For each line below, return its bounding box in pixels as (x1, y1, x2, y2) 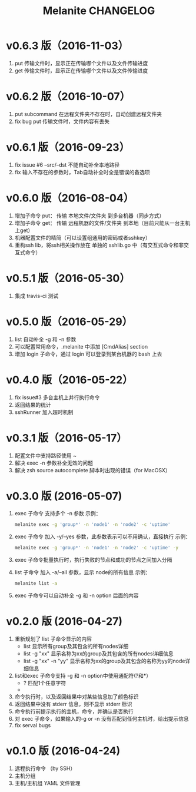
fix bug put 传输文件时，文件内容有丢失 (14, 118, 110, 125)
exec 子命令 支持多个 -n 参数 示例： (14, 510, 101, 517)
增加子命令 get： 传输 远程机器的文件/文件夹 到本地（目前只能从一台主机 (14, 219, 190, 226)
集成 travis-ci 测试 (14, 292, 59, 299)
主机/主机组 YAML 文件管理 (14, 779, 81, 787)
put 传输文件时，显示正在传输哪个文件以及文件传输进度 (14, 59, 148, 67)
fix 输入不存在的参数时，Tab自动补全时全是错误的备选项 (14, 168, 150, 175)
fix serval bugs (14, 722, 51, 728)
